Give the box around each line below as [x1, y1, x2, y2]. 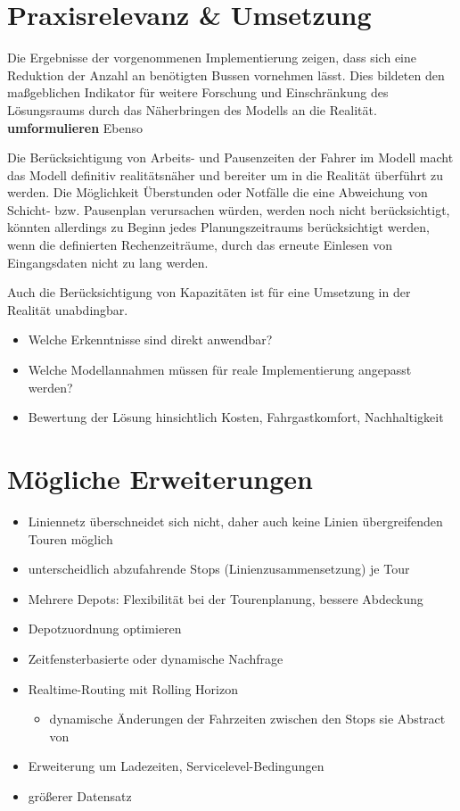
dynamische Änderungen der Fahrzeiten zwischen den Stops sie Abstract [49, 709, 446, 728]
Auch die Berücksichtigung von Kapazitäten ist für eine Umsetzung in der [7, 283, 411, 302]
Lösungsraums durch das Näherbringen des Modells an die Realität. [7, 100, 377, 119]
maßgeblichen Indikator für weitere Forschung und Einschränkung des [7, 83, 389, 102]
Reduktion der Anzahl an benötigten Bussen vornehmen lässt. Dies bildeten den [7, 65, 445, 84]
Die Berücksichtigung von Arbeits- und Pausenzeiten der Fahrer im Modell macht [7, 148, 454, 167]
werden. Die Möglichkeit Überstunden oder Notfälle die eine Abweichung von [7, 183, 428, 202]
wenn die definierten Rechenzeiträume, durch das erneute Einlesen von [7, 236, 392, 254]
